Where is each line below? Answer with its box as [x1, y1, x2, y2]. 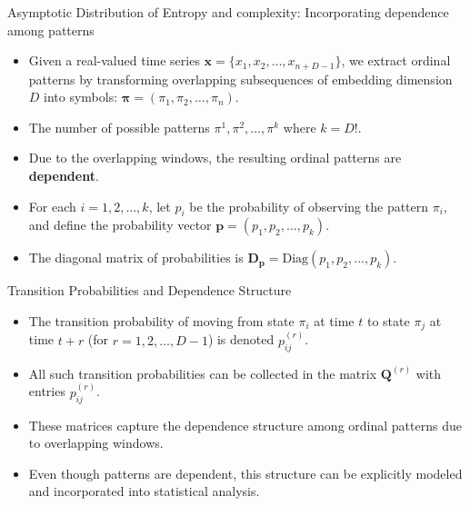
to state [366, 312, 410, 330]
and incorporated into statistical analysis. [28, 481, 260, 501]
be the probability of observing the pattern [189, 196, 429, 215]
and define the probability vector [28, 215, 212, 234]
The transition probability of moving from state [28, 312, 295, 330]
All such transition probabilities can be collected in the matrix [28, 363, 377, 382]
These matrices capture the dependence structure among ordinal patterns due [28, 415, 462, 434]
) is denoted [207, 330, 275, 349]
